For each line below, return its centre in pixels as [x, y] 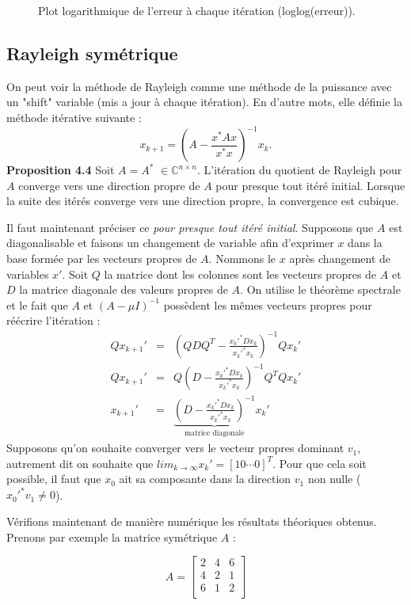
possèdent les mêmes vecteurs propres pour [268, 304]
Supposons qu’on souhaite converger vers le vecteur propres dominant [175, 448]
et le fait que [37, 304]
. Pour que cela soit [320, 463]
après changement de [340, 259]
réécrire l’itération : [53, 320]
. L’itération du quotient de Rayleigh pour [300, 170]
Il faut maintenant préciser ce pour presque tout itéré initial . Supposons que [190, 227]
